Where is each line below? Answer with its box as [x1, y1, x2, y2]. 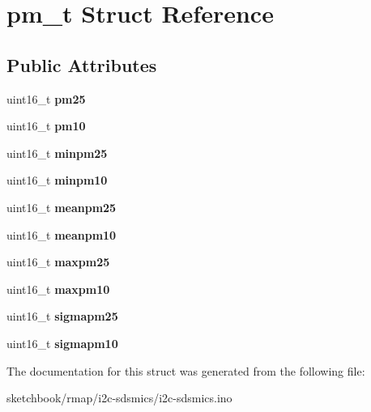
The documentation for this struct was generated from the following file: [6, 362, 365, 379]
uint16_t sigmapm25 [6, 308, 118, 325]
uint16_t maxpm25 [6, 253, 110, 270]
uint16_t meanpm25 [6, 198, 117, 215]
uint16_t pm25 [6, 90, 86, 107]
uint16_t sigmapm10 [6, 334, 118, 351]
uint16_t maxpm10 [6, 280, 110, 297]
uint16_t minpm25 [6, 144, 108, 161]
